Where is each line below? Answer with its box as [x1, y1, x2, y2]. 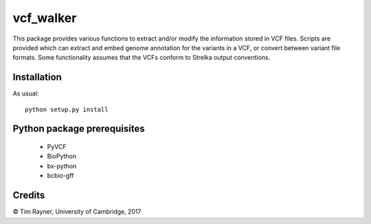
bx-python [47, 161, 77, 170]
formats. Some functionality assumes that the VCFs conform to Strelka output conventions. [12, 54, 271, 62]
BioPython [47, 152, 77, 161]
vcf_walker [12, 10, 77, 25]
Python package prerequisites [12, 123, 146, 135]
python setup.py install [25, 105, 109, 113]
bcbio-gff [47, 172, 74, 180]
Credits [12, 190, 45, 201]
